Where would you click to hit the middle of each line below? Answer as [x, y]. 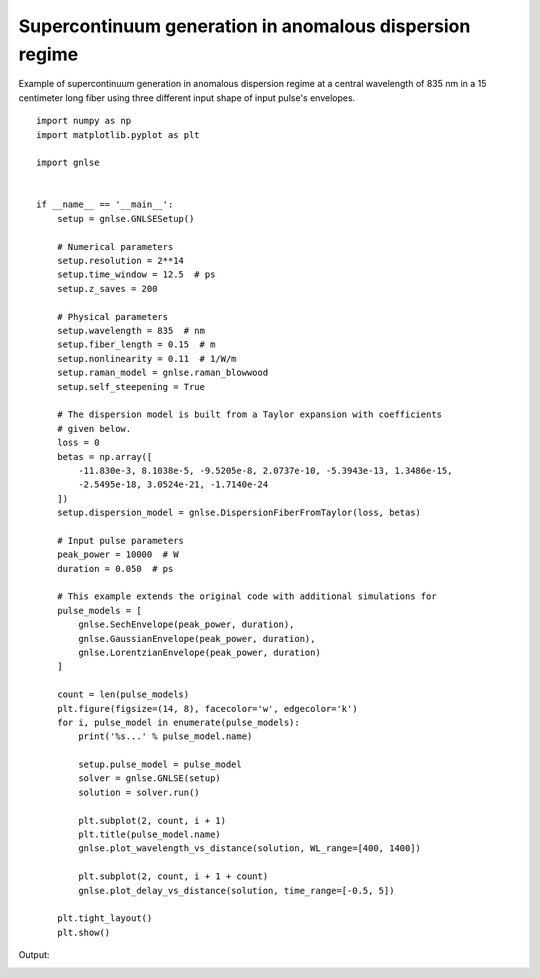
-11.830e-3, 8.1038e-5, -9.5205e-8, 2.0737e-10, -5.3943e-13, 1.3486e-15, [265, 470]
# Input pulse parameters [120, 540]
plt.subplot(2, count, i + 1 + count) [173, 876]
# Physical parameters [112, 316]
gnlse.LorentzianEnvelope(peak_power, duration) [200, 652]
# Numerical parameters [115, 246]
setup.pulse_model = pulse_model [160, 764]
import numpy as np [84, 121]
